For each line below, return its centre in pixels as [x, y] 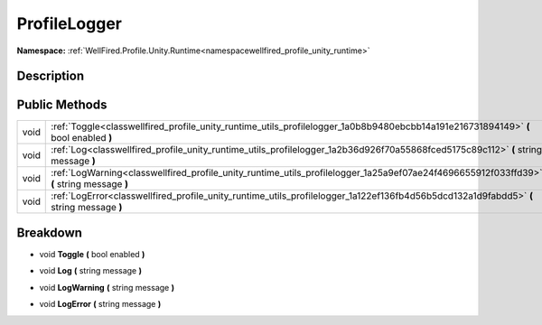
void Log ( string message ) [91, 271]
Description [51, 76]
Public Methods [62, 105]
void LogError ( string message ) [100, 304]
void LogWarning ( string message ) [107, 287]
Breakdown [50, 232]
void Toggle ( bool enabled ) [92, 254]
